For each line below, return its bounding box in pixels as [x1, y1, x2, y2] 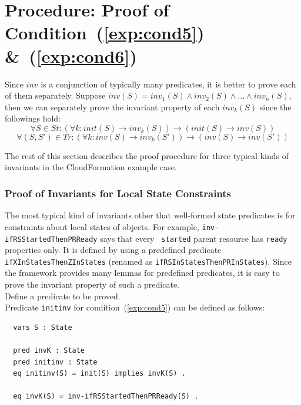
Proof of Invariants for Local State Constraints [5, 185, 232, 200]
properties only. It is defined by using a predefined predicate [5, 244, 222, 256]
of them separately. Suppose [5, 89, 106, 102]
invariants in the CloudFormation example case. [5, 161, 177, 173]
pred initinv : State [13, 357, 98, 366]
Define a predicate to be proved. [5, 289, 121, 302]
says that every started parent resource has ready [100, 232, 287, 244]
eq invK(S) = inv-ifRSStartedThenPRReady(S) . [13, 392, 199, 401]
